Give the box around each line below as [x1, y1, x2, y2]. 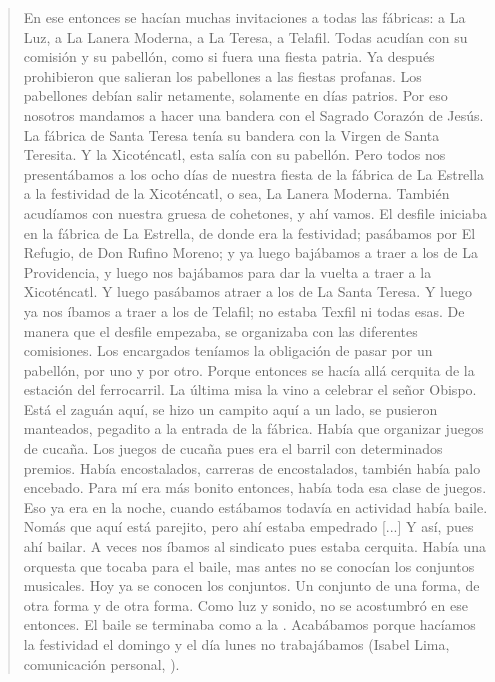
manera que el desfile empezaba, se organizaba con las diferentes [23, 320, 418, 341]
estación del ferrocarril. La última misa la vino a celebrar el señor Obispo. [23, 379, 477, 400]
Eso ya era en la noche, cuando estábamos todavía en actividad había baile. [23, 496, 488, 517]
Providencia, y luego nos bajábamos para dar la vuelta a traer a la [23, 261, 432, 282]
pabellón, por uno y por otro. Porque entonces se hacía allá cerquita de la [23, 359, 475, 380]
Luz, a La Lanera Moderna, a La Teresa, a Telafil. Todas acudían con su [23, 26, 468, 47]
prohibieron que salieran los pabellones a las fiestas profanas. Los [23, 65, 422, 86]
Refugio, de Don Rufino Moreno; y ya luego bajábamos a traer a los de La [23, 242, 478, 263]
